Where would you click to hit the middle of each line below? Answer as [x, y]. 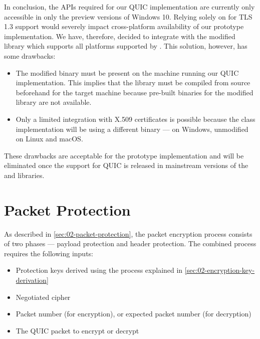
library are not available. [54, 102]
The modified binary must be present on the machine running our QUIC [127, 72]
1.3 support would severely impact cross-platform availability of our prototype [124, 26]
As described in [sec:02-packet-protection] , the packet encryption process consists [128, 233]
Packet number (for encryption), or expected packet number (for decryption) [134, 314]
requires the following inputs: [49, 253]
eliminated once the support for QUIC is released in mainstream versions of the [126, 165]
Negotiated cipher [43, 297]
